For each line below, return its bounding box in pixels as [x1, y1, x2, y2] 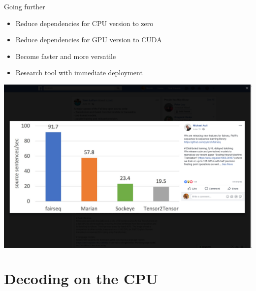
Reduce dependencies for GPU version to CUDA [15, 34, 162, 45]
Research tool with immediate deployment [15, 67, 143, 78]
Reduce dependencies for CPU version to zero [15, 18, 154, 28]
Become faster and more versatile [15, 51, 116, 61]
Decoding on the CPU [4, 268, 158, 289]
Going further [4, 1, 45, 11]
